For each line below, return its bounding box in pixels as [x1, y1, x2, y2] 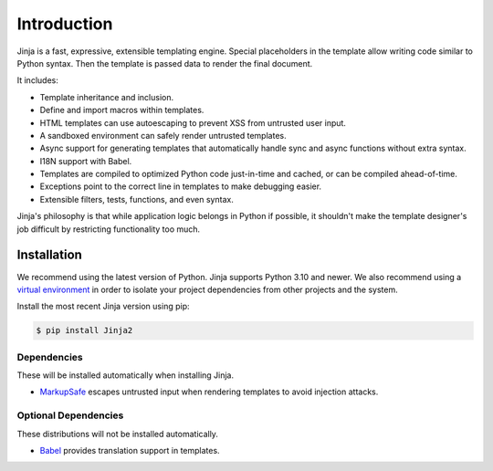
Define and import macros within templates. [39, 105, 205, 116]
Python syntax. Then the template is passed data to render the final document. [16, 58, 313, 68]
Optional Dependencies [16, 409, 124, 422]
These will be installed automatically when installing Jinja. [16, 370, 235, 381]
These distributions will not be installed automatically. [16, 428, 219, 439]
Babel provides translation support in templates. [39, 445, 220, 455]
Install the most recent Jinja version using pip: [16, 301, 190, 312]
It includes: [16, 75, 58, 86]
